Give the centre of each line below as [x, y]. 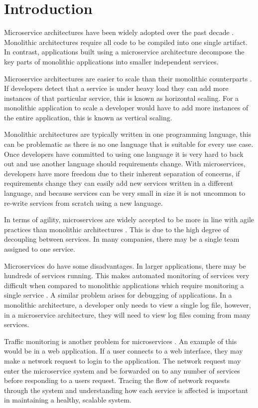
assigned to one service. [40, 249]
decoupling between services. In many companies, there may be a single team [122, 239]
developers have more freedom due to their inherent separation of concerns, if [122, 173]
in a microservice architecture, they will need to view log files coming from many [127, 314]
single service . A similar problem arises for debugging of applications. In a [118, 295]
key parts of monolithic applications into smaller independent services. [111, 61]
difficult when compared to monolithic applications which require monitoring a [124, 285]
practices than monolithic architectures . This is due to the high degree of [117, 229]
